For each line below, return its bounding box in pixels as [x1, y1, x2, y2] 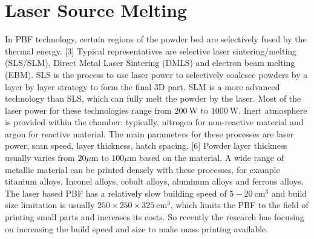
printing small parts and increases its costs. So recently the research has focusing [5, 211, 304, 223]
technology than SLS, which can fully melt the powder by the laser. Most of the [5, 92, 301, 105]
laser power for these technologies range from [5, 103, 172, 116]
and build [271, 186, 307, 199]
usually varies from [5, 151, 75, 164]
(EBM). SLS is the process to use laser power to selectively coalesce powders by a [5, 68, 308, 80]
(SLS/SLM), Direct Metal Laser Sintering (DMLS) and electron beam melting [5, 56, 295, 69]
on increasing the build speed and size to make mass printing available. [5, 222, 269, 235]
